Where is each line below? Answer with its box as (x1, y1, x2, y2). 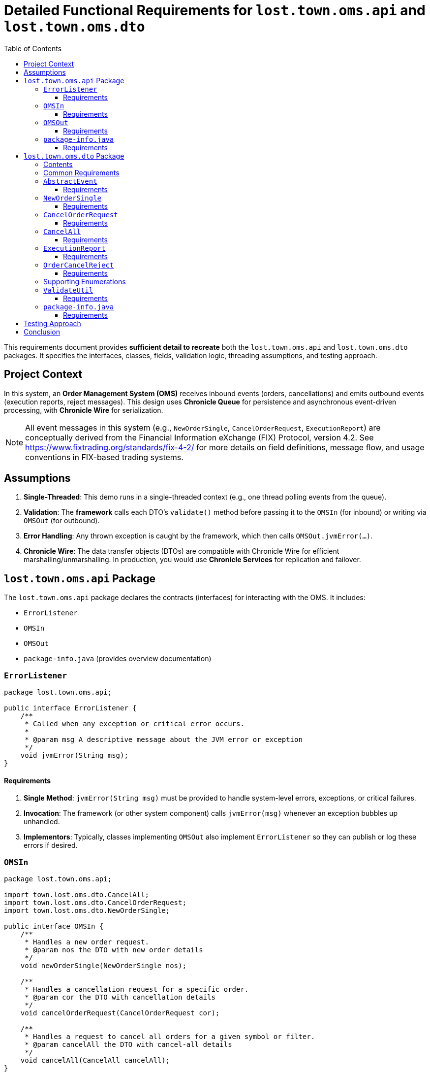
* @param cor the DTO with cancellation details (25, 993, 215, 1001)
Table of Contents (4, 44, 62, 53)
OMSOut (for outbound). (24, 516, 100, 525)
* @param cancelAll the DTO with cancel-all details (25, 1040, 232, 1048)
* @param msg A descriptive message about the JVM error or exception (25, 736, 303, 744)
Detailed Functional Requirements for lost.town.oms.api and (4, 2, 426, 19)
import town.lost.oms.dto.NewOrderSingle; (4, 906, 170, 914)
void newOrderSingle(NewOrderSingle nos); (20, 962, 186, 970)
